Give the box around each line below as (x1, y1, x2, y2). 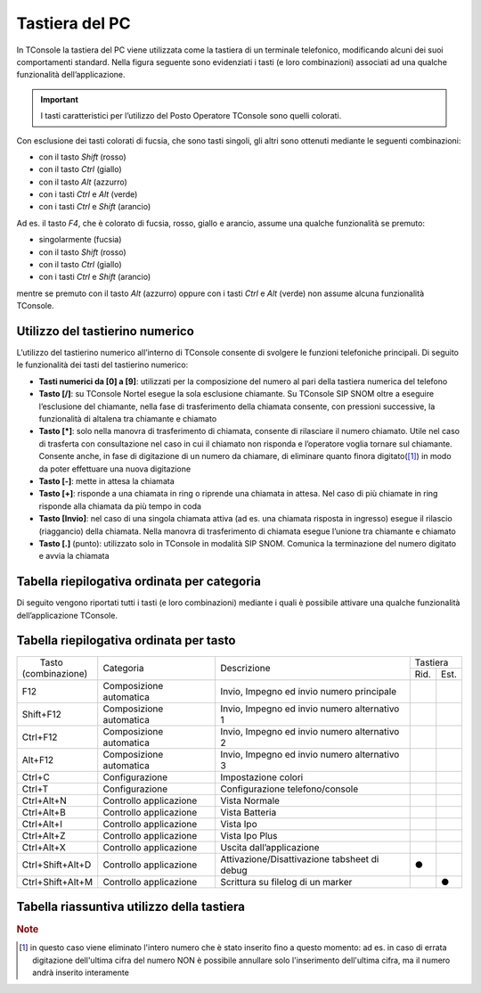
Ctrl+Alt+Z (21, 829, 66, 841)
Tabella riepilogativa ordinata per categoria (16, 574, 262, 589)
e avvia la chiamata (38, 551, 110, 562)
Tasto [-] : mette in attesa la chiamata (38, 476, 175, 486)
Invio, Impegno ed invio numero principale (219, 685, 397, 697)
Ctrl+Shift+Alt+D (21, 858, 92, 871)
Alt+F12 (21, 753, 54, 766)
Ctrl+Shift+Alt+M (21, 875, 94, 888)
